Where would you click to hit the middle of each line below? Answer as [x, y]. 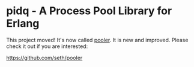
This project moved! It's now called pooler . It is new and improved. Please [97, 40]
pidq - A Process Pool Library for [89, 11]
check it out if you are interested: [47, 46]
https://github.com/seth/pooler [44, 58]
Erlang [23, 23]
